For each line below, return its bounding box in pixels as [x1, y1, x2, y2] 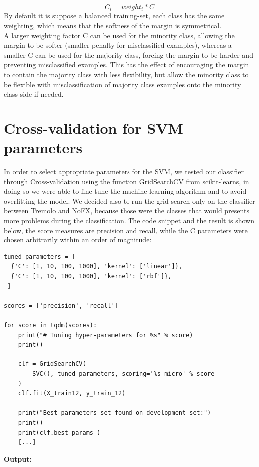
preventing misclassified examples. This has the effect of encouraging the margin [4, 59, 249, 70]
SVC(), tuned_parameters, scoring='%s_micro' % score [32, 370, 215, 377]
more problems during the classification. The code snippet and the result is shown [4, 215, 254, 226]
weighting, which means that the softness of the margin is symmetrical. [4, 20, 222, 31]
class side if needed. [4, 89, 64, 99]
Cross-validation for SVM [4, 117, 183, 138]
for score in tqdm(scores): [4, 322, 97, 329]
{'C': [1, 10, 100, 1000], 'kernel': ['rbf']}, [11, 273, 172, 280]
